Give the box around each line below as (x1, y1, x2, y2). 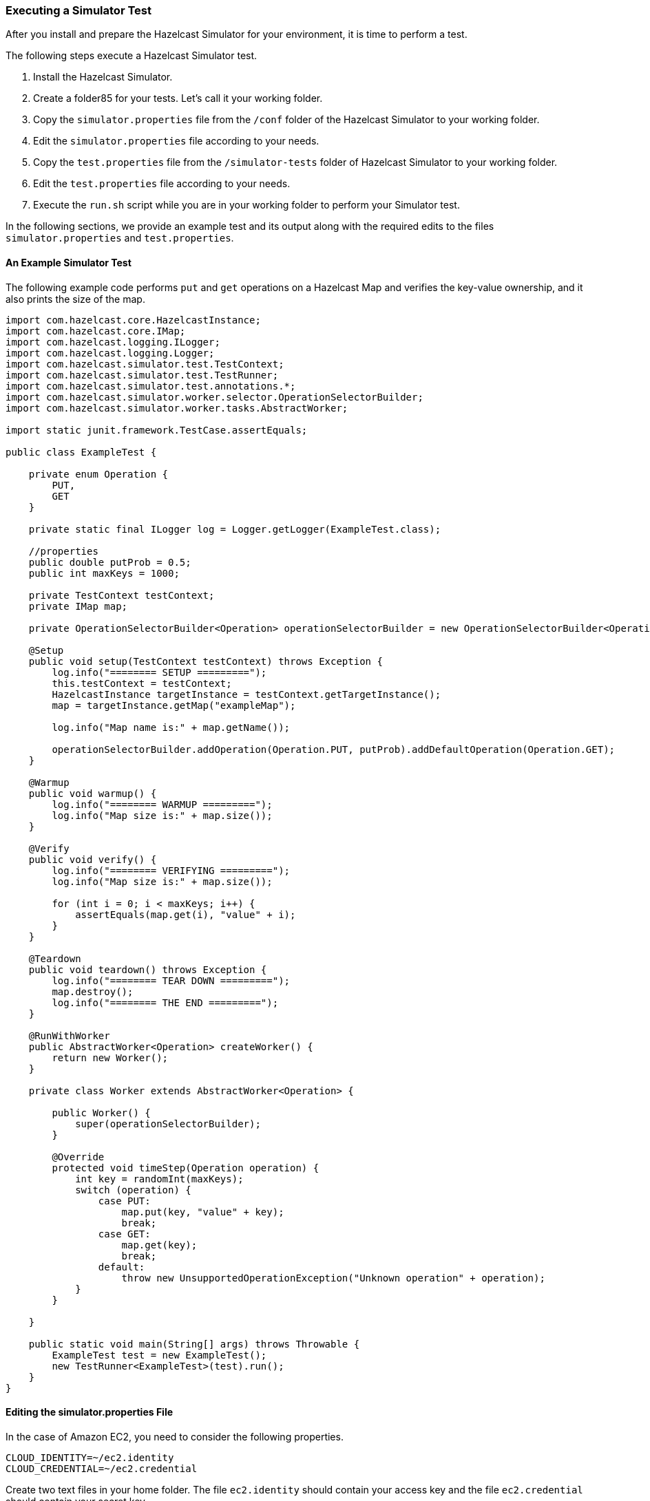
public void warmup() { (28, 787, 157, 799)
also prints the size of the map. (6, 292, 145, 305)
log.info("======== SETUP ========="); (52, 666, 267, 678)
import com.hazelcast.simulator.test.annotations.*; (6, 380, 296, 392)
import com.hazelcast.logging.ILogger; (6, 336, 220, 348)
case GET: (98, 1228, 151, 1239)
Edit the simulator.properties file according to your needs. (33, 135, 319, 147)
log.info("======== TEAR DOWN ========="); (52, 975, 291, 986)
